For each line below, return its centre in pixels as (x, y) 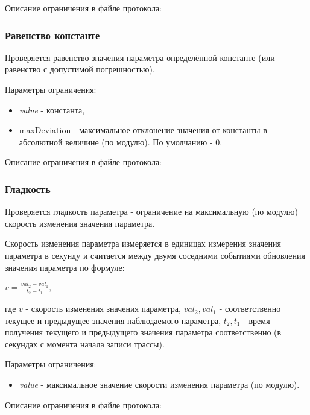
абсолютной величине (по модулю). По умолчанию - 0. (121, 141)
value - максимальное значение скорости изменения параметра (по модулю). (159, 385)
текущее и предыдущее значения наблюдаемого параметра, (113, 320)
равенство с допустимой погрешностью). (80, 69)
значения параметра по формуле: (65, 267)
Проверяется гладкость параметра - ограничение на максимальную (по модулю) (151, 211)
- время (257, 320)
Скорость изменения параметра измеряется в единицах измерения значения (143, 243)
